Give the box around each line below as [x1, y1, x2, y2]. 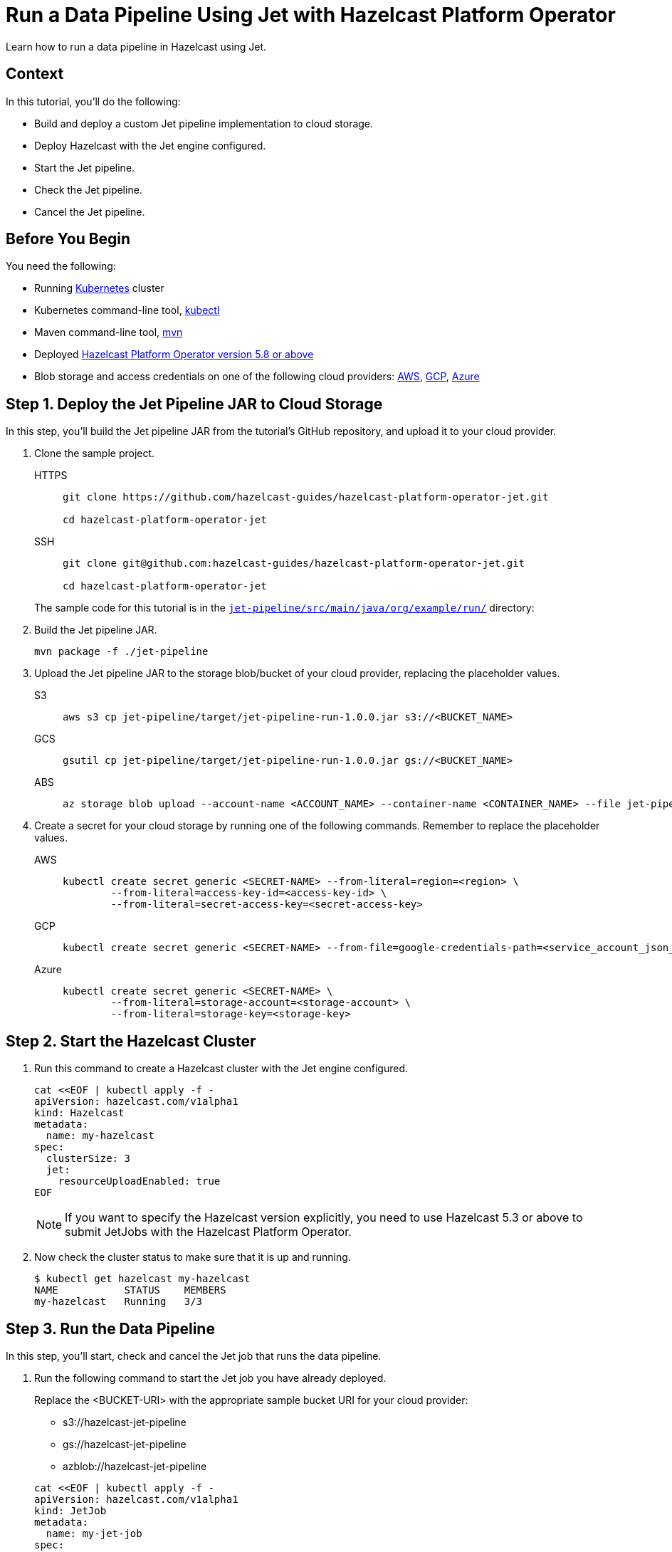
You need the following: [6, 260, 116, 273]
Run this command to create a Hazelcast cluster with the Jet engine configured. [34, 1062, 409, 1075]
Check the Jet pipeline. [34, 183, 142, 196]
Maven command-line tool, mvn [34, 326, 183, 339]
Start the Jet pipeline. [34, 161, 135, 174]
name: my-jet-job [46, 1527, 142, 1539]
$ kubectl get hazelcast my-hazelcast [34, 1273, 251, 1285]
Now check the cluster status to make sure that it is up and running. [34, 1251, 351, 1264]
